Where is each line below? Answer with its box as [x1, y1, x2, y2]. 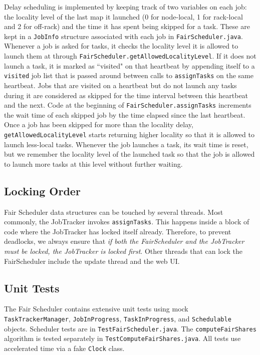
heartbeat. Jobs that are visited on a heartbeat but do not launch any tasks [4, 80, 237, 90]
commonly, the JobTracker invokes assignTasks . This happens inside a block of [4, 216, 249, 227]
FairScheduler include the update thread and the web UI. [4, 255, 180, 266]
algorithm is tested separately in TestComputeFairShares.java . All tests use [4, 333, 241, 343]
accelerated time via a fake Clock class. [4, 343, 125, 353]
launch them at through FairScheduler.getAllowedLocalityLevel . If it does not [4, 51, 256, 61]
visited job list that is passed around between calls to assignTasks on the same [4, 70, 254, 81]
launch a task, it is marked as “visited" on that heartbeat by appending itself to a [4, 60, 255, 71]
